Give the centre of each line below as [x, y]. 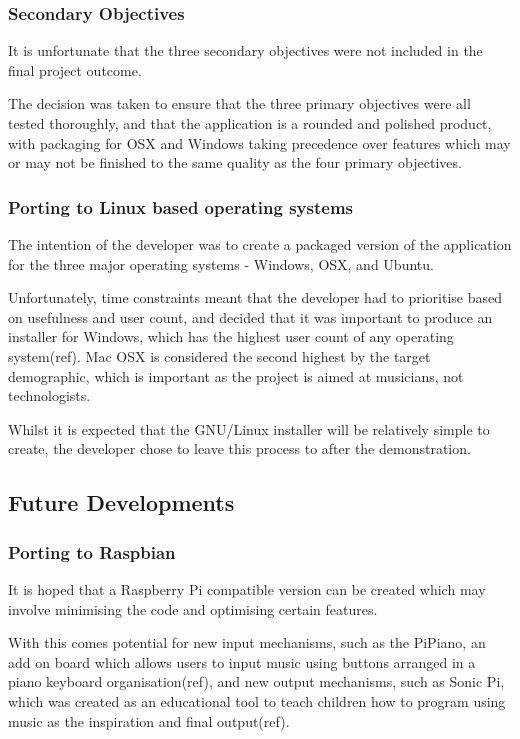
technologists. [49, 395]
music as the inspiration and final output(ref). [149, 720]
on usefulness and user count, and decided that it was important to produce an [250, 316]
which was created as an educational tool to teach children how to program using [257, 700]
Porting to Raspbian [92, 551]
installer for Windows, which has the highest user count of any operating [231, 336]
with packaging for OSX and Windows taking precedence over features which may [259, 142]
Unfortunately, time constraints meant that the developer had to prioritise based [255, 297]
